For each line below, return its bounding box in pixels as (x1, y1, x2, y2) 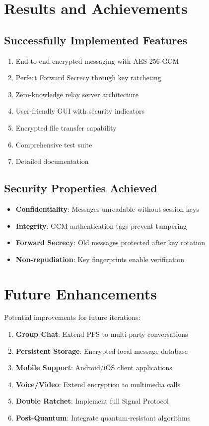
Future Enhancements (4, 283, 157, 303)
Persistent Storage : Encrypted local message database (15, 345, 188, 356)
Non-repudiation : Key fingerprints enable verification (15, 254, 185, 264)
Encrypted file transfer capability (15, 122, 117, 133)
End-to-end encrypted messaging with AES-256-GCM (15, 55, 179, 66)
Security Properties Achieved (4, 180, 157, 196)
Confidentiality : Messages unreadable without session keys (15, 203, 199, 214)
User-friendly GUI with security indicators (15, 106, 144, 116)
